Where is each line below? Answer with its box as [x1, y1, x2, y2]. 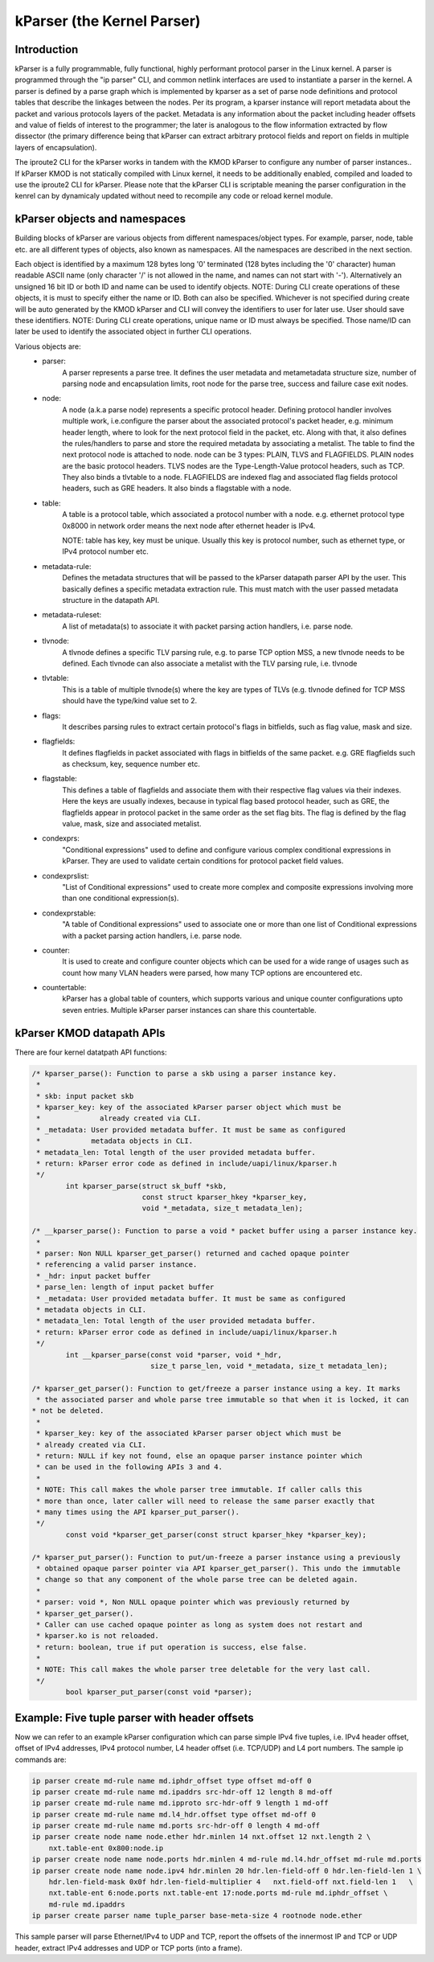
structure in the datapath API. [62, 595, 160, 604]
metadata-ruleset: [42, 610, 102, 620]
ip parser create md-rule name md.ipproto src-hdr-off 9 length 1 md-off [31, 1799, 329, 1808]
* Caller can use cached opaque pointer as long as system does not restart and [36, 1620, 363, 1629]
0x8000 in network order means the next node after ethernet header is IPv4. [62, 521, 316, 530]
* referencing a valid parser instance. [36, 1260, 198, 1269]
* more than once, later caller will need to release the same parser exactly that [36, 1496, 375, 1505]
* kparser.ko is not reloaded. [36, 1632, 160, 1640]
